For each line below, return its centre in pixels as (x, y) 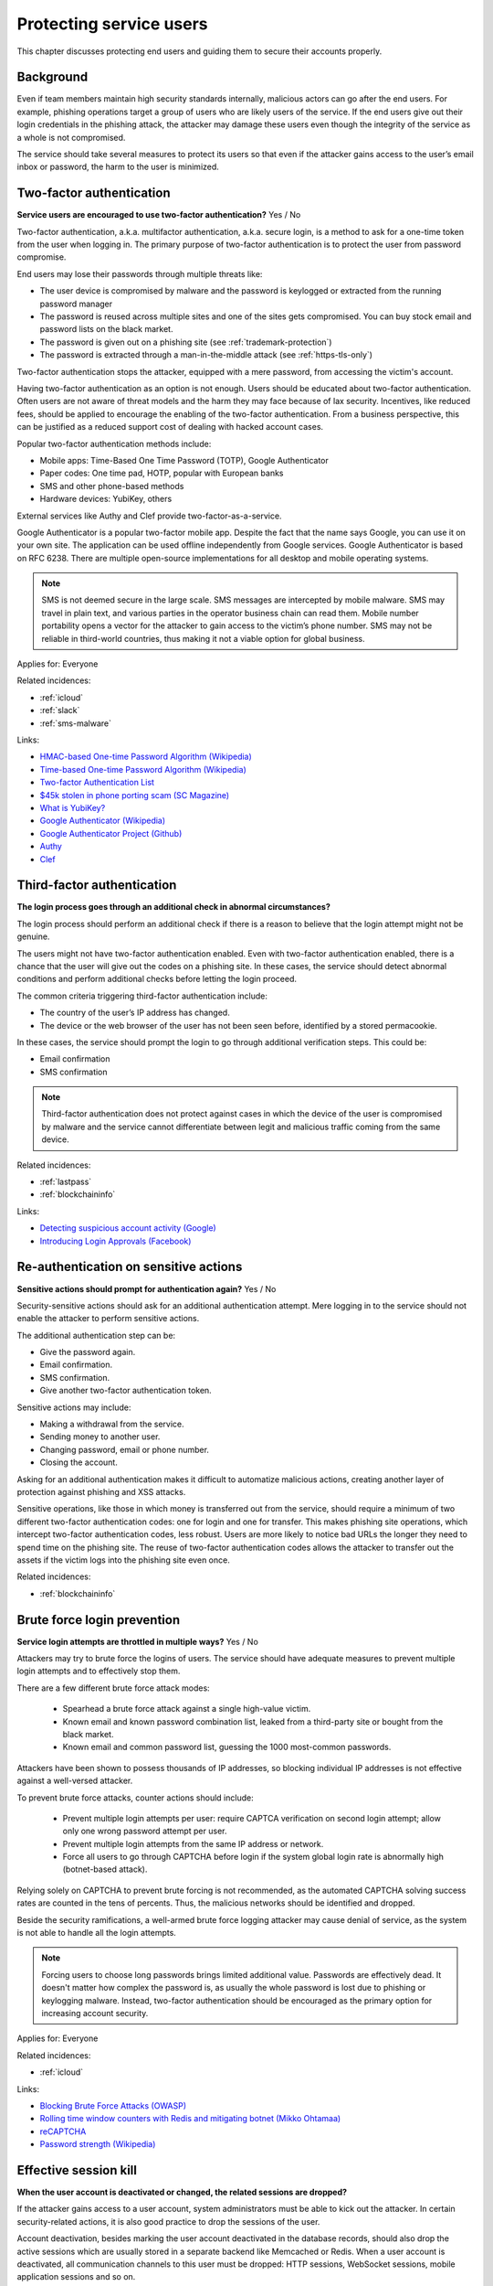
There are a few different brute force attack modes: (113, 1688)
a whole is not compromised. (71, 137)
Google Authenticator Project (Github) (111, 833)
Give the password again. (88, 1352)
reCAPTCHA (63, 2131)
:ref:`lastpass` (66, 1182)
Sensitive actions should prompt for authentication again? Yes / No (147, 1288)
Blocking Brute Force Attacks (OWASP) (113, 2105)
